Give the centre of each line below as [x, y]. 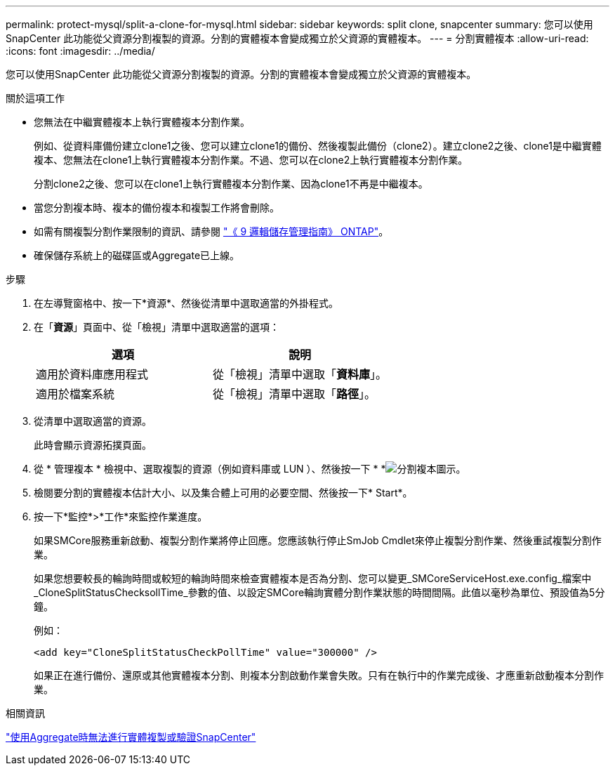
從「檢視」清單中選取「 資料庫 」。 [300, 374]
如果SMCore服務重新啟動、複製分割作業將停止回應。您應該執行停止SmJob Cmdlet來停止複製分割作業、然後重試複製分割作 [318, 540]
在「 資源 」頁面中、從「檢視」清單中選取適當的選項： [157, 327]
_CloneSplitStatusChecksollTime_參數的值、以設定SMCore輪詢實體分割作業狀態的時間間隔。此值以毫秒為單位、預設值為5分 [319, 592]
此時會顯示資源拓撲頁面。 [93, 445]
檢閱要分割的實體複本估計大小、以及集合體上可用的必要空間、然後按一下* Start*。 [223, 493]
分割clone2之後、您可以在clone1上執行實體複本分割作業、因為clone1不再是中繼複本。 [231, 184]
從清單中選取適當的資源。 [93, 421]
